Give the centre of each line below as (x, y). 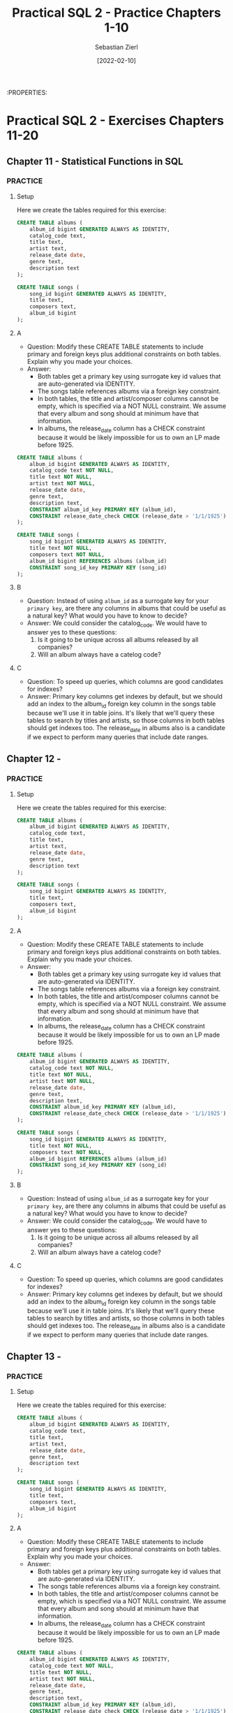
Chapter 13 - (34, 1357)
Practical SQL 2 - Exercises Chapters (115, 121)
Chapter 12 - (34, 759)
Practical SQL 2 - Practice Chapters (116, 13)
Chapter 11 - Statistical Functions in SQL (95, 161)
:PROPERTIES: (27, 92)
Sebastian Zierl (116, 47)
